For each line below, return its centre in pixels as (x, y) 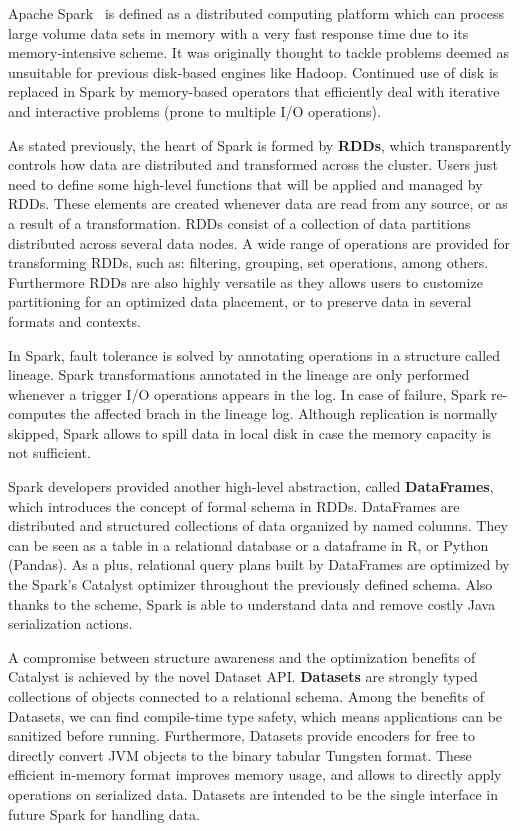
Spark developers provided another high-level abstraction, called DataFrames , (251, 486)
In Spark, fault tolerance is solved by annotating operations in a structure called (254, 354)
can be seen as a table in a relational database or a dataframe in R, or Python (248, 544)
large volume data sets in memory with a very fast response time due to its (238, 32)
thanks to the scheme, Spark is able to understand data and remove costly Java (252, 603)
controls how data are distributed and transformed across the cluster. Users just (253, 164)
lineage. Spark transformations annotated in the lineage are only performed (239, 374)
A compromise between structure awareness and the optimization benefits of (242, 656)
